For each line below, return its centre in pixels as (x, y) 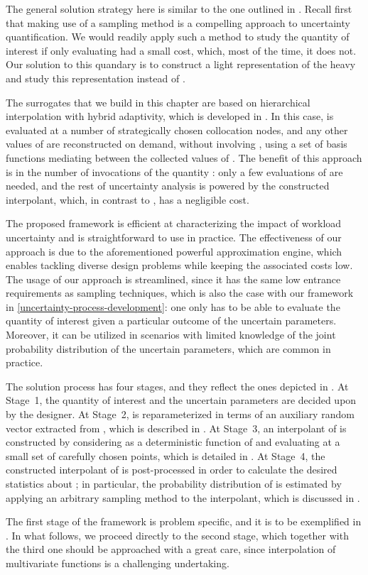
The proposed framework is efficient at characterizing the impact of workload (174, 223)
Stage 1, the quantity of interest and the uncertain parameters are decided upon (181, 400)
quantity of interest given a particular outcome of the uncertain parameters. (171, 321)
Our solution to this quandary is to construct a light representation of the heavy (181, 64)
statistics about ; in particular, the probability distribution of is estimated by (174, 483)
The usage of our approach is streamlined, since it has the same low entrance (173, 279)
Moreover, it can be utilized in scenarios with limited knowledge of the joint (171, 335)
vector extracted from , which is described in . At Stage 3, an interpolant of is (176, 428)
